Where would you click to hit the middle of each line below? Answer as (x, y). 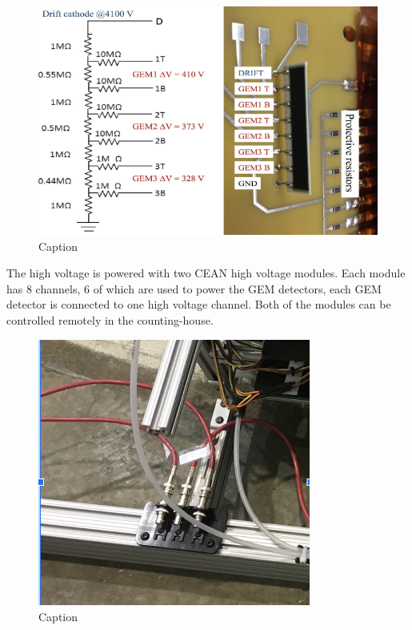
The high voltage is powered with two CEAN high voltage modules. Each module (206, 273)
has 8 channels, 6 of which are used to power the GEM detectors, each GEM (194, 288)
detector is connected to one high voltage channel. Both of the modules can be (199, 304)
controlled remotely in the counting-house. (110, 319)
